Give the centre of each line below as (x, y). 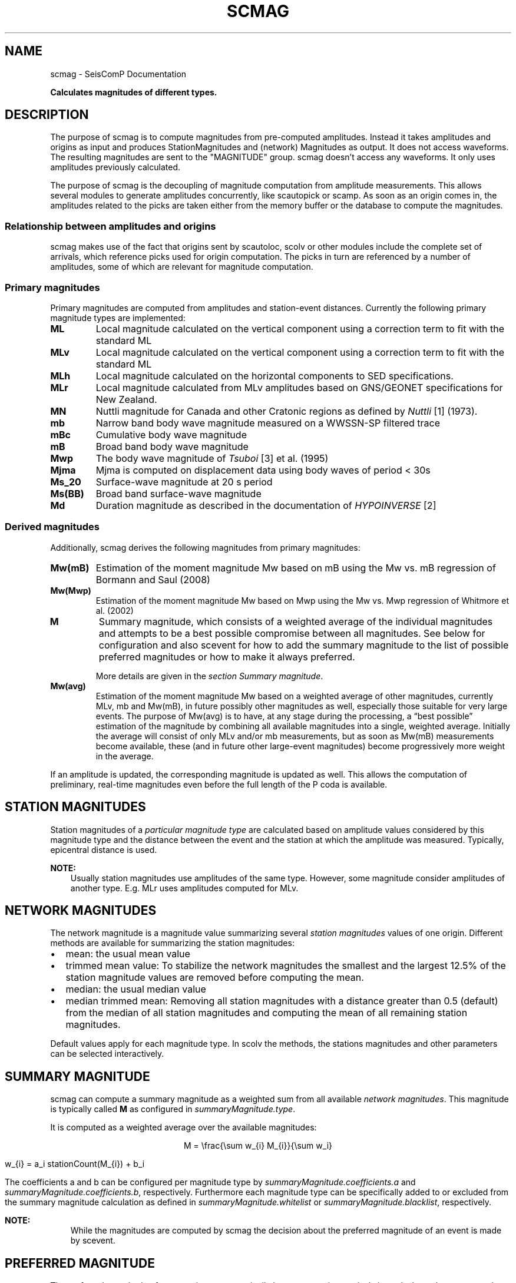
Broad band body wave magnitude (172, 446)
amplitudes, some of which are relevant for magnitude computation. (182, 267)
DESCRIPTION (47, 115)
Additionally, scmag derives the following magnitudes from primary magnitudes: (205, 547)
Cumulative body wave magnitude (171, 434)
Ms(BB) (67, 493)
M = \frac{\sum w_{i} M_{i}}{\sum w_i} (258, 1146)
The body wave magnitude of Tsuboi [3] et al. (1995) (212, 458)
